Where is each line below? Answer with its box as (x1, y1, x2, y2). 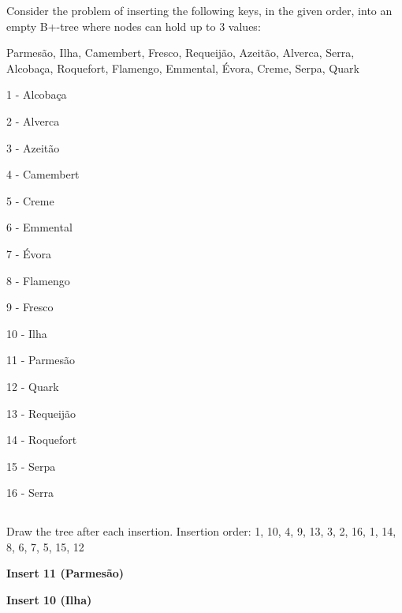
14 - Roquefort (6, 431, 77, 448)
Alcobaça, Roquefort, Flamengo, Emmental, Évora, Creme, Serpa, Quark (6, 59, 359, 76)
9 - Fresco (6, 299, 54, 315)
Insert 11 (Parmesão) (6, 565, 125, 581)
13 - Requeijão (6, 404, 76, 421)
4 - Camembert (6, 166, 80, 182)
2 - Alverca (6, 112, 60, 129)
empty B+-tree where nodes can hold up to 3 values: (6, 17, 261, 34)
